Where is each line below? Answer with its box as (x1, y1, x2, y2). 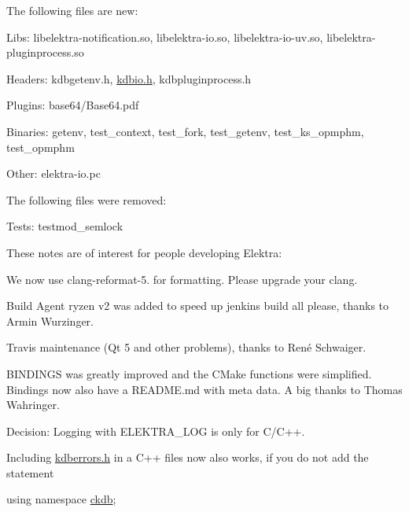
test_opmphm (6, 138, 75, 155)
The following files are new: (6, 2, 138, 18)
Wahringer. (6, 396, 60, 413)
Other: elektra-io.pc (6, 165, 101, 182)
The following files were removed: (6, 191, 167, 208)
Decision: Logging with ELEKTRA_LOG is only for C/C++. (6, 422, 305, 439)
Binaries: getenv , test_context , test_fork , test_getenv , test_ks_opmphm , (6, 123, 364, 139)
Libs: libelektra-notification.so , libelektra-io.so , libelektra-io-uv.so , (6, 28, 323, 45)
